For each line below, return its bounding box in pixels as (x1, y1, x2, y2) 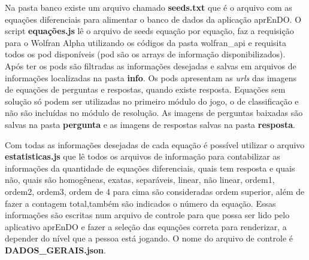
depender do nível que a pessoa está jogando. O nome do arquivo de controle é (5, 232, 293, 244)
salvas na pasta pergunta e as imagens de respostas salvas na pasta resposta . (5, 118, 295, 130)
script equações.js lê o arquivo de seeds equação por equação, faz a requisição (5, 25, 294, 37)
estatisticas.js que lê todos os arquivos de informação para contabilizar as (5, 150, 280, 163)
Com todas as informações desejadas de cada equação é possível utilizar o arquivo (5, 138, 305, 151)
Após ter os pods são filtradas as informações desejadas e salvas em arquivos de (5, 59, 296, 72)
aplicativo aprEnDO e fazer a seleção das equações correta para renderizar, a (5, 220, 287, 233)
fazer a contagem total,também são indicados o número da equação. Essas (5, 197, 276, 209)
